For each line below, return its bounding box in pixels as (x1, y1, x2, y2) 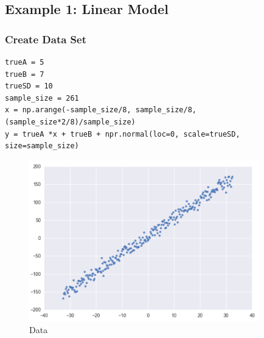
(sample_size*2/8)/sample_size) (5, 117, 136, 126)
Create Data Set (5, 31, 86, 46)
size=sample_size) (5, 142, 79, 151)
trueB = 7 (5, 70, 44, 79)
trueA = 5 (5, 58, 44, 67)
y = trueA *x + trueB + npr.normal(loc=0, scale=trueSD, (5, 129, 240, 138)
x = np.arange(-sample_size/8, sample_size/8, (5, 106, 196, 115)
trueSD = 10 (5, 82, 53, 91)
